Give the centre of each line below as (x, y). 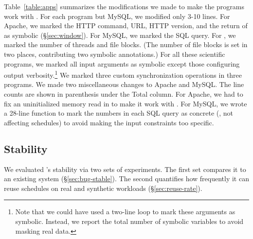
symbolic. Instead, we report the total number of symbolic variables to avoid (129, 221)
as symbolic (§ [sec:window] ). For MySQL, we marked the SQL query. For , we (120, 35)
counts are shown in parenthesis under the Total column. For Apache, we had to (124, 94)
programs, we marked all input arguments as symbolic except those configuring (122, 63)
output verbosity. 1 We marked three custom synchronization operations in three (123, 74)
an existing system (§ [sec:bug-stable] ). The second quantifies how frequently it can (126, 179)
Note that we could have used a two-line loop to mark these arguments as (125, 212)
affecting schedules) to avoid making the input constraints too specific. (109, 122)
